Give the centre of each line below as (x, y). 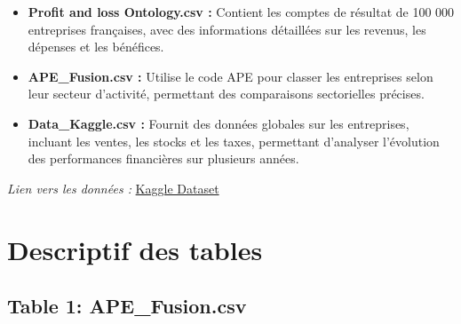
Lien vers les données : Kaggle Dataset (113, 188)
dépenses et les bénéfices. (96, 47)
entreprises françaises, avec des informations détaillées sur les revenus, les (227, 29)
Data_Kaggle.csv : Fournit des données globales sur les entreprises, (219, 123)
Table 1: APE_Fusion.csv (127, 306)
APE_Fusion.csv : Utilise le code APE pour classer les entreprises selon (230, 76)
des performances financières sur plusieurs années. (163, 158)
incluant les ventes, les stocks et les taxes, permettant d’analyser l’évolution (234, 141)
